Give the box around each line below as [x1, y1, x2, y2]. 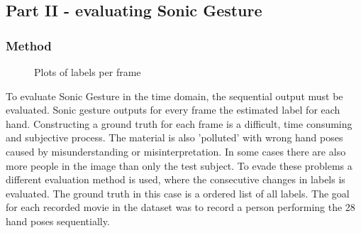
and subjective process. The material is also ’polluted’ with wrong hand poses [6, 130, 343, 145]
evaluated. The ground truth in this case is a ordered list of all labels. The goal [6, 185, 350, 200]
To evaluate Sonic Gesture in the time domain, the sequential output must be [6, 88, 343, 103]
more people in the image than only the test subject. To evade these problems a [6, 158, 352, 173]
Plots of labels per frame [34, 65, 141, 79]
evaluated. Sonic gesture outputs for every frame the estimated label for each [6, 102, 340, 117]
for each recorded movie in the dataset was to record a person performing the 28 [6, 200, 355, 215]
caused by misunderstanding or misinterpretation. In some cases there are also [6, 143, 346, 158]
